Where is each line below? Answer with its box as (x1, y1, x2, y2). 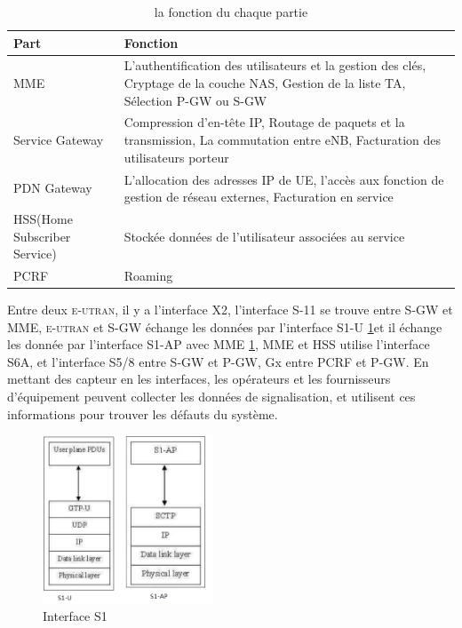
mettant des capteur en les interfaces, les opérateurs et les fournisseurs (7, 370, 391, 388)
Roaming (123, 266, 173, 284)
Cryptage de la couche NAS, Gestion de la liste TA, (123, 74, 406, 92)
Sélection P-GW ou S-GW (123, 91, 267, 109)
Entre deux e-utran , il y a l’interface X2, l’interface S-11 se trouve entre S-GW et (7, 300, 453, 319)
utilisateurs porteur (123, 147, 229, 166)
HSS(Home (13, 209, 73, 227)
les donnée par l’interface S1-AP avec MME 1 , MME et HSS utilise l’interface (7, 335, 430, 354)
